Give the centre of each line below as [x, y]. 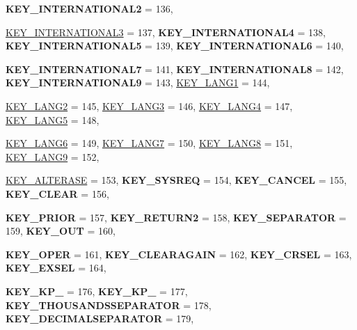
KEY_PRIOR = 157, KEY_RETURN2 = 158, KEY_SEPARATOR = [176, 217]
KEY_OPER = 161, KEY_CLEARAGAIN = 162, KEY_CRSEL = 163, [179, 254]
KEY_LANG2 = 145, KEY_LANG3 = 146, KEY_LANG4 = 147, [149, 105]
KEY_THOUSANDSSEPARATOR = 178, [109, 305]
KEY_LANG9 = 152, [53, 156]
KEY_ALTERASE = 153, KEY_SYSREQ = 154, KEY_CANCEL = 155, [176, 180]
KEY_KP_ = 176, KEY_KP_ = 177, [97, 291]
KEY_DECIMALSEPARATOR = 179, [100, 319]
